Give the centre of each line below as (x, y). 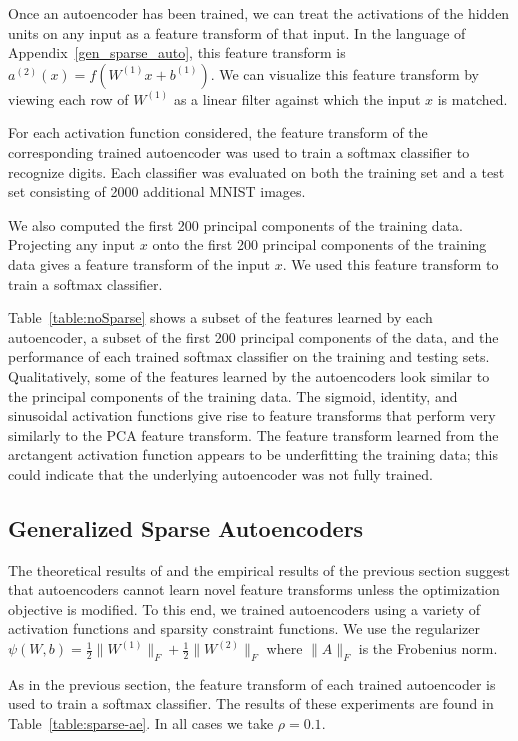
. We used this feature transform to (390, 263)
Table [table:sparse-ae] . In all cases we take (141, 723)
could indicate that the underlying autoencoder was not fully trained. (220, 473)
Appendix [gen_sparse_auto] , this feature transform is (177, 52)
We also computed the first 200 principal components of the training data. (235, 224)
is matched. (472, 98)
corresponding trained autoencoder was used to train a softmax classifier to (239, 151)
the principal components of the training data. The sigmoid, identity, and (233, 395)
